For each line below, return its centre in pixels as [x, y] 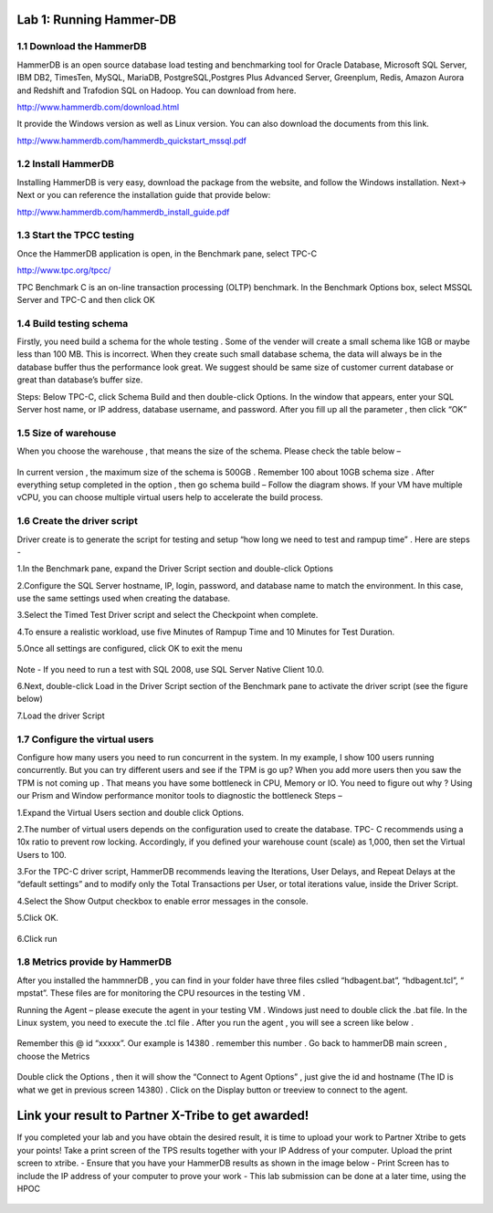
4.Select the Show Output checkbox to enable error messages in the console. [163, 901]
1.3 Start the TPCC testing [75, 235]
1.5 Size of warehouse [67, 433]
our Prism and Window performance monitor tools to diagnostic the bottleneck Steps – [179, 796]
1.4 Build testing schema [73, 323]
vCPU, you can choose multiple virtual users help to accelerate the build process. [170, 497]
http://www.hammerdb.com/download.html [98, 107]
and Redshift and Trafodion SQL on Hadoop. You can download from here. [157, 90]
